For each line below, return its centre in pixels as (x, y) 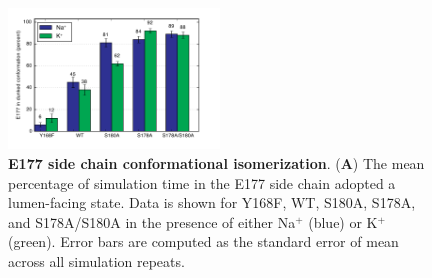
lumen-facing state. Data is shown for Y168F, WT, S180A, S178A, (212, 202)
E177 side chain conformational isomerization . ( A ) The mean (216, 162)
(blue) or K (343, 221)
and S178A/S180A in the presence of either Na (152, 221)
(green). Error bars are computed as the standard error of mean (203, 241)
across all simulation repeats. (96, 260)
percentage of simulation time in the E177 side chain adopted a (202, 182)
